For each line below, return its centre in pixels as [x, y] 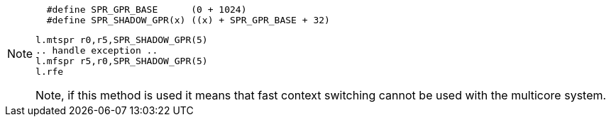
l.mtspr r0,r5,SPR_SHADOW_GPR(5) [122, 40]
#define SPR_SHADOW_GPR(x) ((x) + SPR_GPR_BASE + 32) [188, 20]
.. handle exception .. [97, 50]
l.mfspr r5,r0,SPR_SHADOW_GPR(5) [122, 61]
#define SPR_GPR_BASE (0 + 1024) [147, 10]
